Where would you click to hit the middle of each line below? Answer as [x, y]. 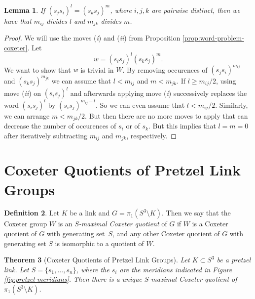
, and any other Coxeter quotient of [166, 234]
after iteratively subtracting [46, 135]
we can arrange [27, 115]
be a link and [90, 213]
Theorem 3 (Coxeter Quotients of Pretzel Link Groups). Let [97, 260]
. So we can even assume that [140, 105]
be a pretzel [234, 260]
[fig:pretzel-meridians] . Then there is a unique [73, 279]
